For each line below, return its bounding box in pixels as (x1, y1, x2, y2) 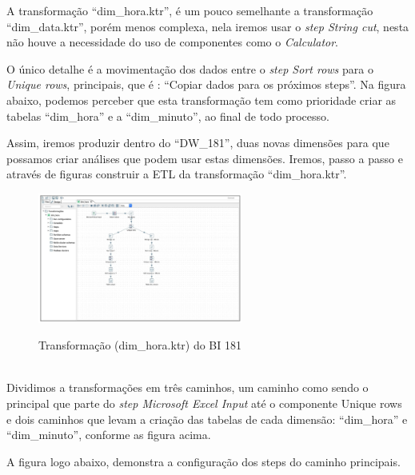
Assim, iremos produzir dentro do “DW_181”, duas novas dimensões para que (6, 134, 389, 151)
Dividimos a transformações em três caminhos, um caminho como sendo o (6, 379, 369, 396)
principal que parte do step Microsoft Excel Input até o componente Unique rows (6, 395, 402, 412)
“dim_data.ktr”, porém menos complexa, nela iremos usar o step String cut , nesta (6, 18, 409, 34)
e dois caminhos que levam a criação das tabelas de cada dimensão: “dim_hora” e (6, 410, 408, 427)
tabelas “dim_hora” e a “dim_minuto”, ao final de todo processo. (6, 107, 329, 124)
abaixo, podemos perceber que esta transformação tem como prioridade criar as (6, 91, 397, 108)
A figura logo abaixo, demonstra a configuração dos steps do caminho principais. (6, 453, 401, 469)
